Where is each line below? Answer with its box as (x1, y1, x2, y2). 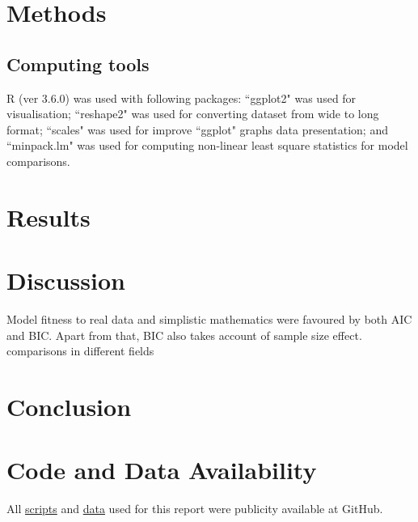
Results (6, 200, 91, 233)
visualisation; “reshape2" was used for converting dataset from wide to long (6, 105, 379, 122)
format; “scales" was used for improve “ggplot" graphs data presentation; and (6, 121, 388, 138)
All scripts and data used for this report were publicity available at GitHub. (6, 500, 383, 517)
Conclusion (6, 390, 132, 423)
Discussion (6, 264, 125, 297)
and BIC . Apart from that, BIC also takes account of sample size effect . (6, 326, 362, 343)
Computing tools (6, 51, 150, 76)
